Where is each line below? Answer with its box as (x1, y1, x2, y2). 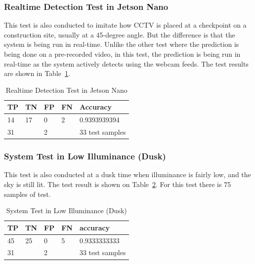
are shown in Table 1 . (4, 68, 70, 78)
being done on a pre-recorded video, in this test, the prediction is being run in (4, 49, 241, 59)
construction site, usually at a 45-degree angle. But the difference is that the (4, 29, 235, 39)
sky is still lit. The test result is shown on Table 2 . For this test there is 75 (4, 179, 231, 189)
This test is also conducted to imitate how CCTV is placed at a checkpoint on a (4, 20, 247, 30)
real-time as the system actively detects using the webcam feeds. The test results (4, 58, 249, 69)
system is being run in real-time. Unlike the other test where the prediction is (4, 39, 239, 49)
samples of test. (4, 189, 51, 199)
